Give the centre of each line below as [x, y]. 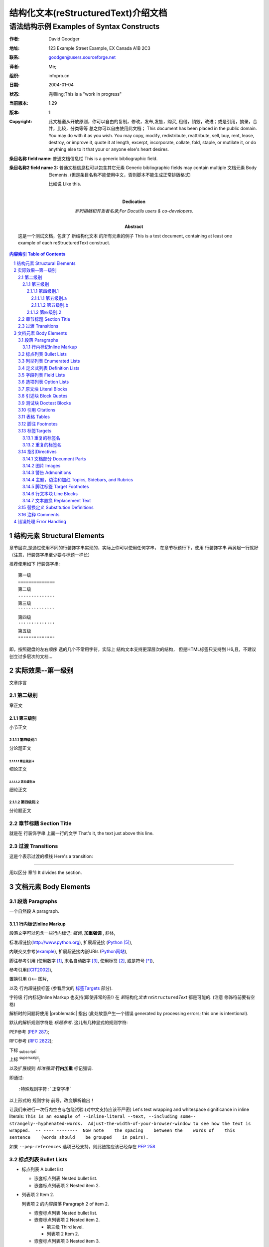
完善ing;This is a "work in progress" [85, 94]
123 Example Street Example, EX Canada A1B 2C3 [99, 48]
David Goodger [64, 39]
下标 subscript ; [23, 1051]
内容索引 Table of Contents [37, 254]
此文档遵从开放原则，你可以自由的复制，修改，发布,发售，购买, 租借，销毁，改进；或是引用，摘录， [151, 121]
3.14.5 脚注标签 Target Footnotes [56, 487]
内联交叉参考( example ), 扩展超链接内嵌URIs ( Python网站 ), [68, 951]
